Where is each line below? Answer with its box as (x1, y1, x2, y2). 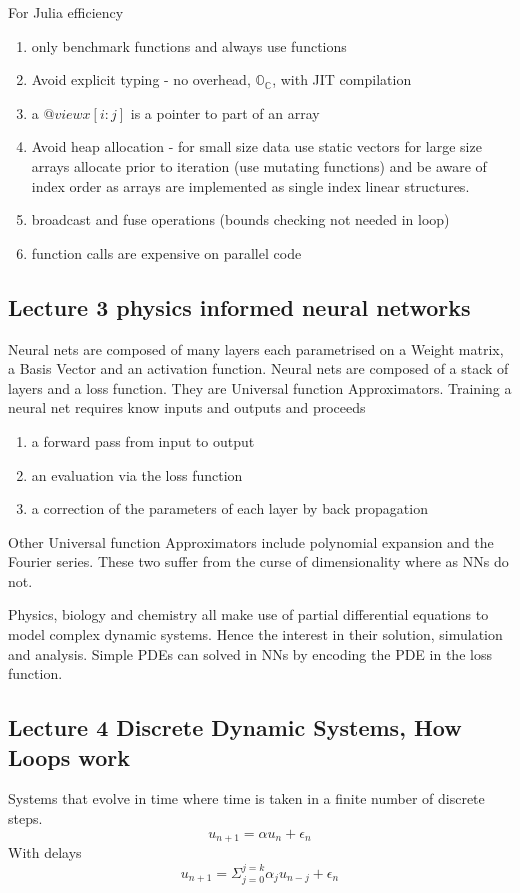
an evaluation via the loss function (31, 464, 243, 485)
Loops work (8, 741, 130, 772)
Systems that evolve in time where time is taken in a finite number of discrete (8, 788, 485, 809)
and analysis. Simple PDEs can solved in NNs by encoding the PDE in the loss (8, 643, 492, 664)
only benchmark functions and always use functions (31, 35, 347, 56)
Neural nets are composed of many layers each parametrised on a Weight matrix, (8, 338, 504, 359)
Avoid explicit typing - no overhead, (31, 69, 251, 90)
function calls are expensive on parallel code (31, 242, 302, 263)
